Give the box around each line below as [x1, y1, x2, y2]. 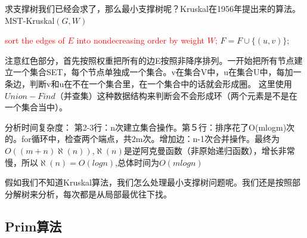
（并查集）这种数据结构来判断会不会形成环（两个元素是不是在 [55, 89, 297, 101]
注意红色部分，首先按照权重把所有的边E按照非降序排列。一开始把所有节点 [5, 54, 294, 66]
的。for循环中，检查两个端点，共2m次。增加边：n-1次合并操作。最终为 [5, 132, 280, 145]
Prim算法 [5, 217, 62, 235]
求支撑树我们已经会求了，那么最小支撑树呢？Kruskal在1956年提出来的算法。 [5, 2, 300, 14]
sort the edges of [5, 34, 65, 47]
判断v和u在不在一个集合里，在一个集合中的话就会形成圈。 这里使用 [29, 77, 292, 89]
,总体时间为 [115, 156, 159, 168]
